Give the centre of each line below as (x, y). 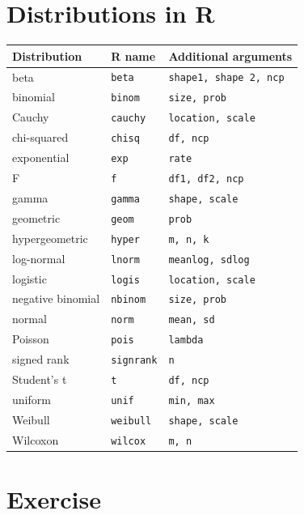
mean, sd (192, 320)
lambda (186, 340)
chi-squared (40, 137)
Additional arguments (230, 55)
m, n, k (189, 239)
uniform (32, 399)
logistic (30, 278)
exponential (41, 157)
